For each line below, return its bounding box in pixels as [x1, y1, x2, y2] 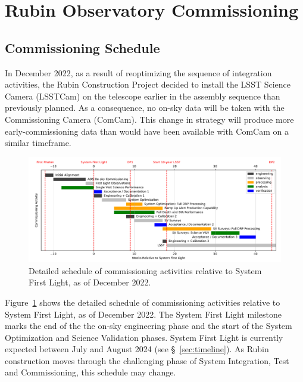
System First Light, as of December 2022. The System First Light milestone [5, 308, 282, 320]
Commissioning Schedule [5, 38, 160, 57]
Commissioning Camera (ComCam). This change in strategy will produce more [5, 113, 294, 125]
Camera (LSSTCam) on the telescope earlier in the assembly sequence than [5, 89, 280, 102]
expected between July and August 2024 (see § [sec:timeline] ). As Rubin [5, 343, 269, 355]
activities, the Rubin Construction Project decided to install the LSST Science [5, 78, 291, 91]
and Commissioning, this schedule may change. [5, 366, 176, 378]
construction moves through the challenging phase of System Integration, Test [5, 354, 289, 367]
